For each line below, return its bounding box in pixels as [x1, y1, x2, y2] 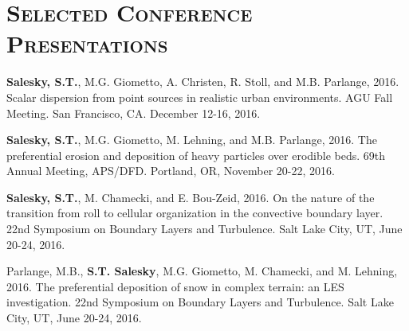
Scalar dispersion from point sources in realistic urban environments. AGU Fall [6, 88, 393, 105]
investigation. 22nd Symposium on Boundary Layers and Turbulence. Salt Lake [6, 294, 394, 310]
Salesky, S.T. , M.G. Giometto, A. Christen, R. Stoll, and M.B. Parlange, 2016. [6, 73, 399, 90]
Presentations [6, 27, 168, 60]
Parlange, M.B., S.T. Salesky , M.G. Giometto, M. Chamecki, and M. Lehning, [6, 263, 398, 279]
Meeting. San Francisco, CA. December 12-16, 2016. [6, 104, 261, 121]
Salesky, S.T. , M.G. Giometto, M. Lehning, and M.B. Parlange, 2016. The [6, 131, 377, 148]
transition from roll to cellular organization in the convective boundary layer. [6, 204, 383, 221]
